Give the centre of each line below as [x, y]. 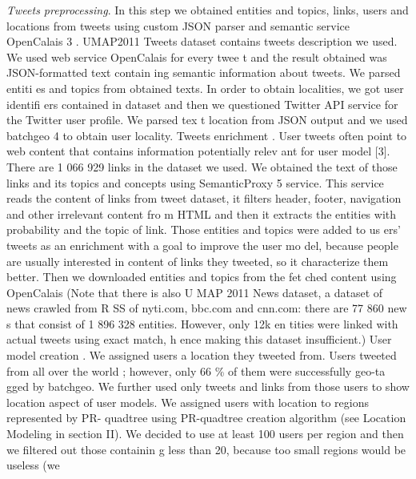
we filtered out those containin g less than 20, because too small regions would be [206, 449]
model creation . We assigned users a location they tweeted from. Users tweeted [202, 355]
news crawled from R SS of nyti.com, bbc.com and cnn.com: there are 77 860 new [207, 308]
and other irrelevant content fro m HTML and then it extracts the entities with [202, 213]
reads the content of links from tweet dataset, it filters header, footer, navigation [204, 198]
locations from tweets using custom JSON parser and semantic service [178, 25]
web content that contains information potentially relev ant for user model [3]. [198, 151]
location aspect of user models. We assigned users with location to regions [188, 402]
